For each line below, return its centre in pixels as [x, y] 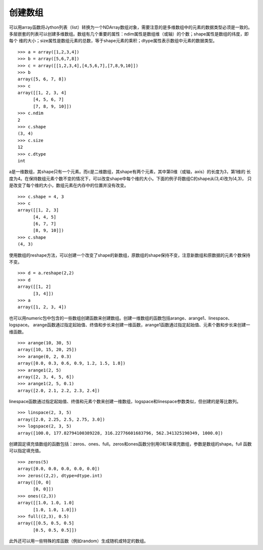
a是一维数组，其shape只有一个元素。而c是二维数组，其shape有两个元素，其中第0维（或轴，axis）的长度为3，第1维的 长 [130, 172]
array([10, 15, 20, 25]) [47, 350]
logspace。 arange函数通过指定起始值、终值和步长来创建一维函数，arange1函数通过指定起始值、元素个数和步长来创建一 [130, 325]
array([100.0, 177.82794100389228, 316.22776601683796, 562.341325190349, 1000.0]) [121, 433]
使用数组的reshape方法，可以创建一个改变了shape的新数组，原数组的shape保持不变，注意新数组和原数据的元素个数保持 [130, 255]
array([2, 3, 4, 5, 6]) [46, 377]
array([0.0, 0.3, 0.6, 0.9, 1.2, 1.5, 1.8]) [72, 363]
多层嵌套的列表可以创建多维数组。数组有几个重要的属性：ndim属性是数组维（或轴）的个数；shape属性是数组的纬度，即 [129, 34]
